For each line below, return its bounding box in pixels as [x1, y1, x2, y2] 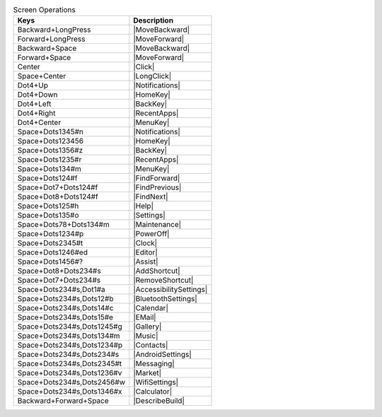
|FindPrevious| [133, 182, 182, 192]
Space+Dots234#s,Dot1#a [17, 285, 105, 295]
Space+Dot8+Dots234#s [17, 266, 102, 276]
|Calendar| [133, 303, 169, 313]
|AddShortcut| [133, 266, 180, 276]
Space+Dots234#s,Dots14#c [17, 303, 114, 313]
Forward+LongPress [17, 34, 86, 44]
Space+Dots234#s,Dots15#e [17, 312, 113, 322]
